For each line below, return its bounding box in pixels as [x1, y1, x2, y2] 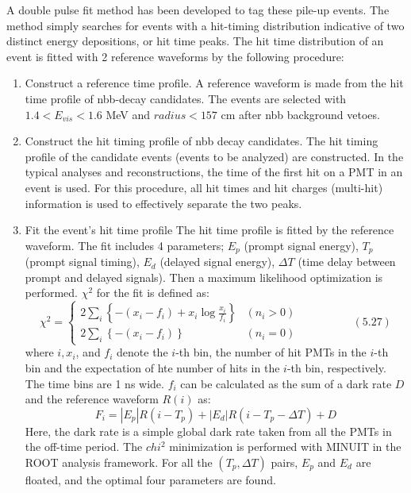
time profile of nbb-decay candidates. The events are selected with [25, 90, 347, 106]
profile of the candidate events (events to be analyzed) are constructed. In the [25, 148, 404, 164]
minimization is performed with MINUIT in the [169, 438, 401, 455]
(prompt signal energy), [244, 237, 359, 253]
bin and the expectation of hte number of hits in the [25, 359, 280, 376]
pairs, [271, 453, 298, 470]
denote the [117, 344, 168, 360]
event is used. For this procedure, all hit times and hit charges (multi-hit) [25, 179, 383, 195]
